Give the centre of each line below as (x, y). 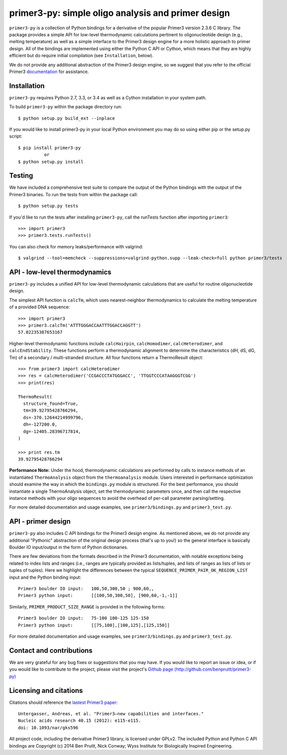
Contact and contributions (51, 650)
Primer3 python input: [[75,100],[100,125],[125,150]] (94, 625)
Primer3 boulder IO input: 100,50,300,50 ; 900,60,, (86, 589)
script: (16, 136)
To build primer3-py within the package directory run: (66, 107)
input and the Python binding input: (45, 577)
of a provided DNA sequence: (39, 307)
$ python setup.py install (51, 162)
